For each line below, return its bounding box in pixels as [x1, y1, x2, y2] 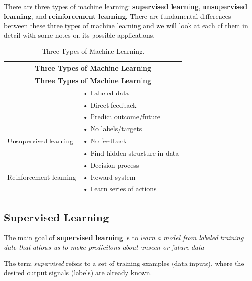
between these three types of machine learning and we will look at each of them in [4, 20, 248, 31]
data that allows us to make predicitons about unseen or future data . [4, 242, 206, 252]
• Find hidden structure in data [82, 147, 179, 157]
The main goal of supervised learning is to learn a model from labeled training [4, 232, 244, 242]
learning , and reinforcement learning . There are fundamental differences [4, 11, 231, 21]
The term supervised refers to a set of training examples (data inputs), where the [4, 258, 244, 268]
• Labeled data [82, 87, 129, 97]
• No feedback [82, 136, 127, 146]
